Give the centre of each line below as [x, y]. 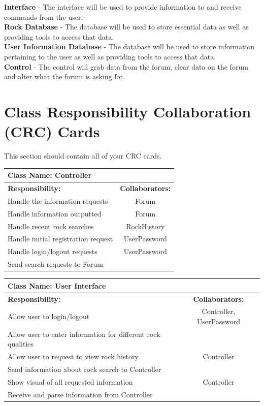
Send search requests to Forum [55, 264]
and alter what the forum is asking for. [64, 76]
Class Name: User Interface [57, 285]
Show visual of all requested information [70, 381]
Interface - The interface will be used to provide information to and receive [123, 7]
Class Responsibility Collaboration [128, 111]
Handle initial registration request [60, 239]
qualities [21, 344]
